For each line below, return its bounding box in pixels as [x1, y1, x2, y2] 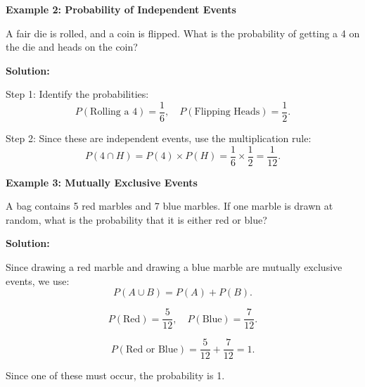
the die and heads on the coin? [6, 39, 138, 54]
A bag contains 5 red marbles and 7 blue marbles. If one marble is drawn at [6, 198, 333, 213]
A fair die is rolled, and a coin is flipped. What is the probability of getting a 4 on [6, 25, 360, 40]
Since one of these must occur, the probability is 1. [6, 368, 225, 383]
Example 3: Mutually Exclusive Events [6, 175, 198, 189]
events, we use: [6, 273, 70, 288]
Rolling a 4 [90, 107, 138, 118]
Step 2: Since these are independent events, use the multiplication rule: [6, 131, 312, 146]
